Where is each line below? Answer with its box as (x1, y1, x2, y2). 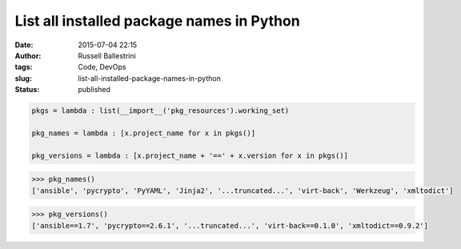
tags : (14, 62, 33, 72)
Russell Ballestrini (78, 50, 136, 60)
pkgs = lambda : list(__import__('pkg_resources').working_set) (31, 106, 290, 115)
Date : (14, 40, 34, 50)
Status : (14, 85, 40, 94)
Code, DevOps (78, 62, 126, 72)
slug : (14, 73, 32, 83)
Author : (14, 50, 42, 60)
